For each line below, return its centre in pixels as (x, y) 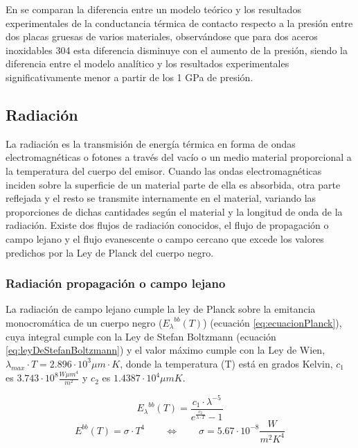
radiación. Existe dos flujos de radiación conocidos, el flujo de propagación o (167, 225)
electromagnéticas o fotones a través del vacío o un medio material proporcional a (179, 157)
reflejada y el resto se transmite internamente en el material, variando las (161, 198)
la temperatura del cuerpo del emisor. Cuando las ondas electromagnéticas (164, 170)
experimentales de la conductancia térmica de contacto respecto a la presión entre (179, 23)
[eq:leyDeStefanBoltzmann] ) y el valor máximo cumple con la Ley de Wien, (165, 350)
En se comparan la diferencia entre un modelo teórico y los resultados (153, 9)
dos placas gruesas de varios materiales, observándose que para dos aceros (162, 36)
